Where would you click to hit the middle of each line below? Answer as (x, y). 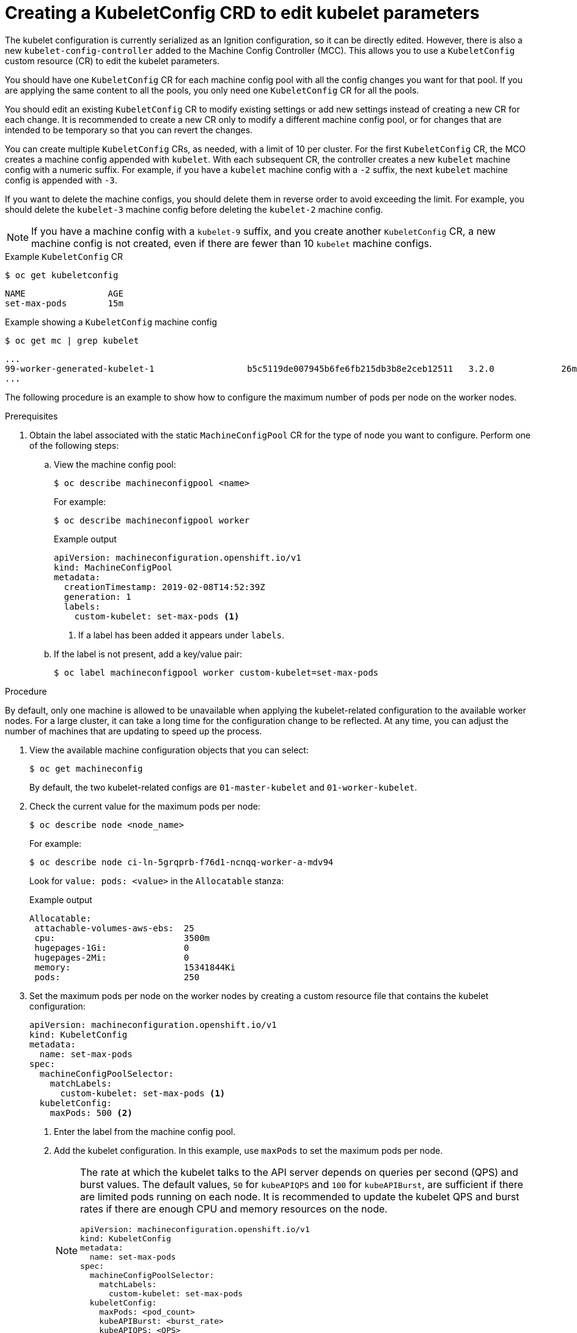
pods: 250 (117, 977)
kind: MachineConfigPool (113, 567)
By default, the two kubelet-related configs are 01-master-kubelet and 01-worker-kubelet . (223, 787)
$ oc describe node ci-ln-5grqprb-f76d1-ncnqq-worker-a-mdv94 (182, 862)
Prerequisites (31, 416)
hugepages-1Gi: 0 (112, 947)
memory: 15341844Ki (135, 967)
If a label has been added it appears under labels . (182, 635)
